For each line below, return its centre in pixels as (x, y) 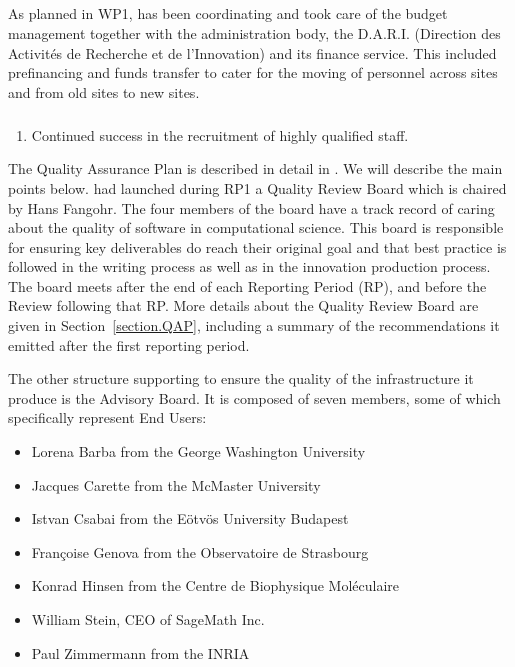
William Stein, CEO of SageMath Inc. (148, 619)
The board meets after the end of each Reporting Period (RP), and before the (247, 285)
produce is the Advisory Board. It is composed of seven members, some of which (254, 397)
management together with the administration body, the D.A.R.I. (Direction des (254, 32)
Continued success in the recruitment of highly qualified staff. (220, 134)
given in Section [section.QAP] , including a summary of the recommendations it (254, 325)
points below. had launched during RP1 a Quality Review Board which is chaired (257, 187)
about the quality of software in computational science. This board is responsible (256, 227)
